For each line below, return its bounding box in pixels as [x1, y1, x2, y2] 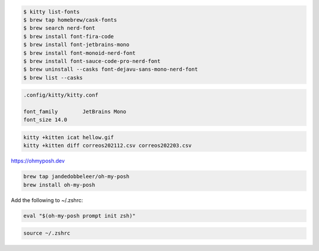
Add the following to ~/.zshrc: [11, 196, 83, 203]
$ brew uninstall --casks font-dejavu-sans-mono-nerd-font [23, 66, 198, 73]
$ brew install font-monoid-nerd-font [23, 49, 136, 56]
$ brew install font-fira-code [23, 33, 115, 39]
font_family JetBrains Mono [23, 108, 126, 115]
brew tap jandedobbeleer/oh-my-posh [23, 173, 130, 180]
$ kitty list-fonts [23, 8, 80, 15]
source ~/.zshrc [23, 230, 71, 237]
